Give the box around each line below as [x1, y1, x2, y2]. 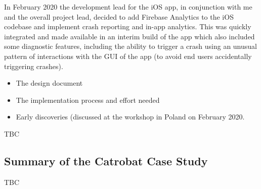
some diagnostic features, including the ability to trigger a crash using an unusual [4, 41, 257, 51]
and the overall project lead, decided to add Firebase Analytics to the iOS [4, 11, 234, 22]
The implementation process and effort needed [16, 94, 160, 105]
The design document [16, 78, 83, 88]
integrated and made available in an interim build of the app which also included [4, 31, 255, 41]
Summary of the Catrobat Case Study [4, 153, 208, 168]
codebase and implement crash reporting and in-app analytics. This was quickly [4, 21, 251, 32]
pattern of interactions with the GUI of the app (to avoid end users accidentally [4, 50, 252, 61]
